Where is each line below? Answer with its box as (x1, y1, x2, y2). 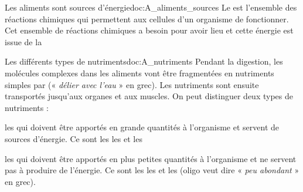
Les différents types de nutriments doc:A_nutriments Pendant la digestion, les (5, 55, 283, 68)
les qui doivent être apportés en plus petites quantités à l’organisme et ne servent (5, 152, 297, 164)
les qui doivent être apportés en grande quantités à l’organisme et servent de (5, 121, 279, 133)
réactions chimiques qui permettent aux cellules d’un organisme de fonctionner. (5, 12, 289, 25)
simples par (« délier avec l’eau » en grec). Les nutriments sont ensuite (5, 78, 259, 90)
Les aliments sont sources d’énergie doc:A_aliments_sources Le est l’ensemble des (5, 1, 297, 13)
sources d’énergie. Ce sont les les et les (5, 132, 142, 144)
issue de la (5, 35, 42, 48)
